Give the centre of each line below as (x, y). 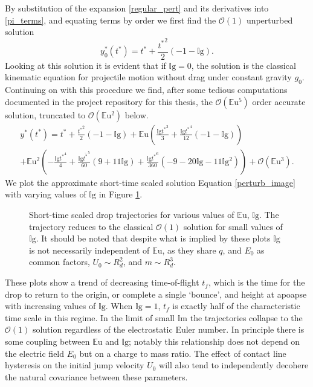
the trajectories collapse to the (246, 317)
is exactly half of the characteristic (236, 306)
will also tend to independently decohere (234, 365)
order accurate (279, 101)
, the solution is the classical (244, 65)
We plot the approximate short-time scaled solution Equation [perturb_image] (150, 182)
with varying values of (46, 194)
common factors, (60, 262)
